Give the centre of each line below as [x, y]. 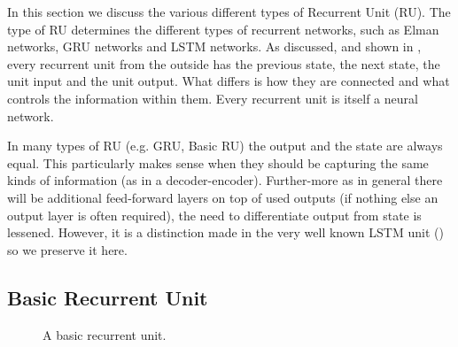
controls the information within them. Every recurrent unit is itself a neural [213, 98]
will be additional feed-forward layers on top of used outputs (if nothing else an [223, 197]
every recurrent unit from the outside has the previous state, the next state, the [224, 63]
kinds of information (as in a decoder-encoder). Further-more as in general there [225, 180]
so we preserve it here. [67, 249]
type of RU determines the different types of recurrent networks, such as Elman [223, 29]
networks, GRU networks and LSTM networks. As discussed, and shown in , [214, 46]
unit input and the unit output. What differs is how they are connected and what [229, 81]
